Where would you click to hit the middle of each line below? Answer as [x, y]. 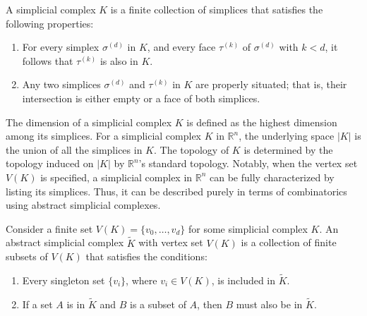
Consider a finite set [49, 228]
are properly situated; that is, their [271, 84]
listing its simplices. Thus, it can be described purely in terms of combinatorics [176, 191]
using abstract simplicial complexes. [83, 205]
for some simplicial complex [248, 228]
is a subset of [158, 304]
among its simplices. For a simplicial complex [104, 136]
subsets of [27, 256]
